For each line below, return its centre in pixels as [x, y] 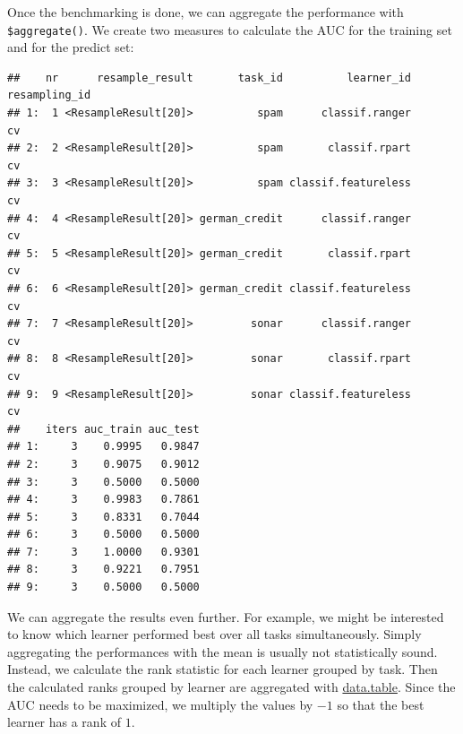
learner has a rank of [64, 722]
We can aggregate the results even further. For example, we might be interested [226, 616]
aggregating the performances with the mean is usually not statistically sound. [223, 651]
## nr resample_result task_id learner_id [210, 78]
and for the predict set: [71, 47]
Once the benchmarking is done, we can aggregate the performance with [206, 12]
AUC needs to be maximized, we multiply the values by [160, 704]
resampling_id [49, 95]
